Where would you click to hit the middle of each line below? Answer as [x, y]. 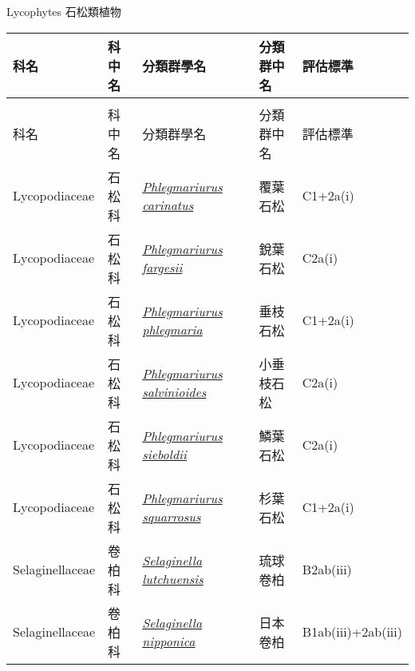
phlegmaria [172, 329]
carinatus [168, 204]
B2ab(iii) [327, 570]
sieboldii [164, 454]
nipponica [169, 641]
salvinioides [174, 391]
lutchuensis [173, 578]
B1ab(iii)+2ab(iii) [352, 632]
